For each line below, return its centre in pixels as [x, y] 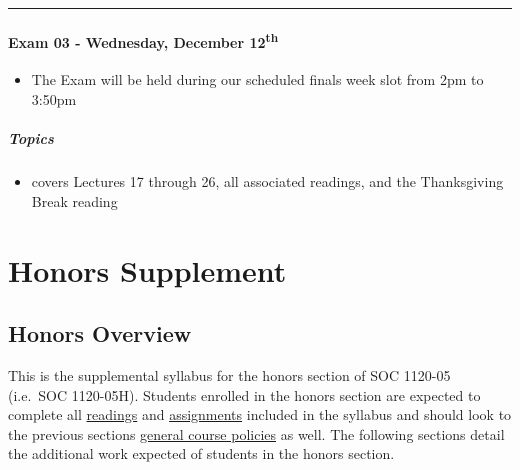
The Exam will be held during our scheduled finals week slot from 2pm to [257, 79]
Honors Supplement [147, 269]
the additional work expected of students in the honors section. [201, 453]
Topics [31, 138]
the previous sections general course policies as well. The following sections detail [256, 433]
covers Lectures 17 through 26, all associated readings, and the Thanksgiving [267, 181]
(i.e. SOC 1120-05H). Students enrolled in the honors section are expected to [244, 394]
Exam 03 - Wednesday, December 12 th [143, 40]
